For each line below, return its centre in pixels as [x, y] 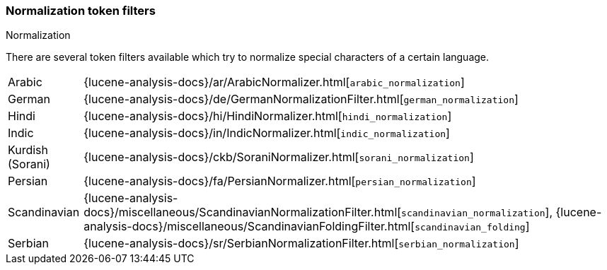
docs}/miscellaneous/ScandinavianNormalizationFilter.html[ [243, 212]
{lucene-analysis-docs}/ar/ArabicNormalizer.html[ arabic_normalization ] [274, 82]
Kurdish [28, 150]
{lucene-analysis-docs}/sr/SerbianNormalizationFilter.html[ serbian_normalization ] [301, 243]
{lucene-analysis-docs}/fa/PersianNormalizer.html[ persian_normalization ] [280, 181]
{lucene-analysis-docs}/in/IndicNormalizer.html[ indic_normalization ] [267, 133]
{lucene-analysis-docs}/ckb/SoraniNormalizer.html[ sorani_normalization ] [279, 157]
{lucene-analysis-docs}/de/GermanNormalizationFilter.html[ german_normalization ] [301, 99]
